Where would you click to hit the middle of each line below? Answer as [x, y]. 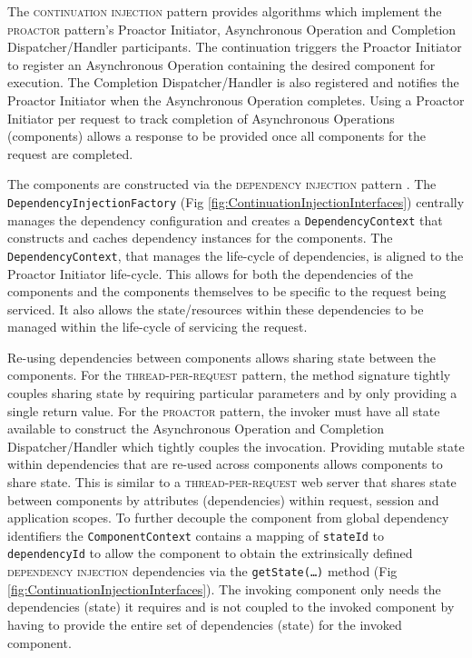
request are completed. [70, 153]
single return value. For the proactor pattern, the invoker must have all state [224, 410]
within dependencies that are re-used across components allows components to [225, 464]
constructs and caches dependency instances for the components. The [200, 238]
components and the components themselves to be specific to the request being [227, 291]
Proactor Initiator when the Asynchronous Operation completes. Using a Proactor [236, 100]
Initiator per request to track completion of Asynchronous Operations [201, 118]
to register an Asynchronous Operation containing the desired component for [221, 64]
